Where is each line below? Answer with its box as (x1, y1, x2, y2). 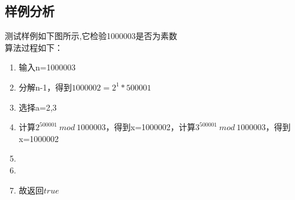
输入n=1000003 (18, 61, 76, 73)
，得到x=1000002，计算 (105, 121, 195, 133)
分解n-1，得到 (18, 80, 72, 93)
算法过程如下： (5, 41, 63, 53)
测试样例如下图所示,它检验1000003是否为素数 (5, 30, 177, 42)
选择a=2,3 (18, 101, 57, 113)
